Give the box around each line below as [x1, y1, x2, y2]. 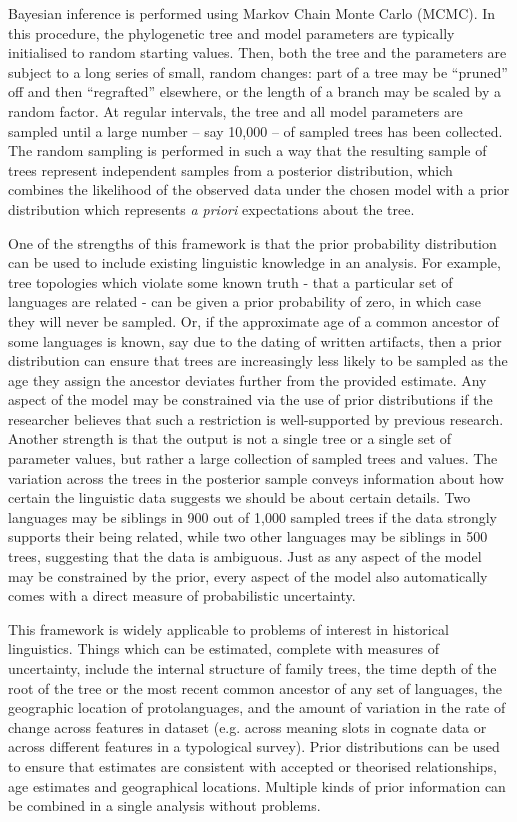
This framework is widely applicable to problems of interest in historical [8, 618, 449, 639]
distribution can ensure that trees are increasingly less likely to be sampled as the [8, 350, 508, 371]
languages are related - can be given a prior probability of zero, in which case [8, 291, 481, 312]
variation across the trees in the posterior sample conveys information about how [8, 467, 504, 488]
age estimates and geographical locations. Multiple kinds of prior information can [8, 775, 506, 796]
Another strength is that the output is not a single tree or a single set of [8, 428, 452, 449]
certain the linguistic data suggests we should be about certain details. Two [8, 487, 471, 508]
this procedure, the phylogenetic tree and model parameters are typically [8, 22, 455, 43]
